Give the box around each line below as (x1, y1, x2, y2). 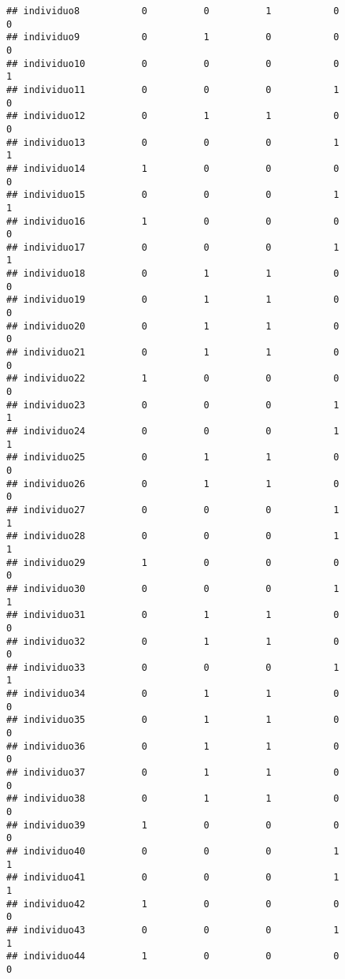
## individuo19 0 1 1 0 (6, 294, 339, 306)
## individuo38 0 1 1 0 (6, 793, 339, 805)
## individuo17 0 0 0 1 (6, 241, 339, 253)
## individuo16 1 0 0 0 (6, 215, 339, 227)
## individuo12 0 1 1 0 (6, 110, 339, 122)
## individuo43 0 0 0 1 (6, 924, 339, 936)
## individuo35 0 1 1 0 (6, 714, 339, 726)
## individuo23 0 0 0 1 (6, 399, 339, 411)
